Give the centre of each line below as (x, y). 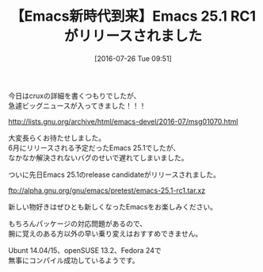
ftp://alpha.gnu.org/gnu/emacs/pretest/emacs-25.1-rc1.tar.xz (107, 190)
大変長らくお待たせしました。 (57, 138)
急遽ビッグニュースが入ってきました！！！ (77, 105)
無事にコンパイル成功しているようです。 (74, 260)
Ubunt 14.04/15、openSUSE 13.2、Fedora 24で (85, 250)
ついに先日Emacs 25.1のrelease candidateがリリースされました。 (114, 174)
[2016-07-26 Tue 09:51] (133, 58)
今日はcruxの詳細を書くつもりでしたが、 (74, 95)
